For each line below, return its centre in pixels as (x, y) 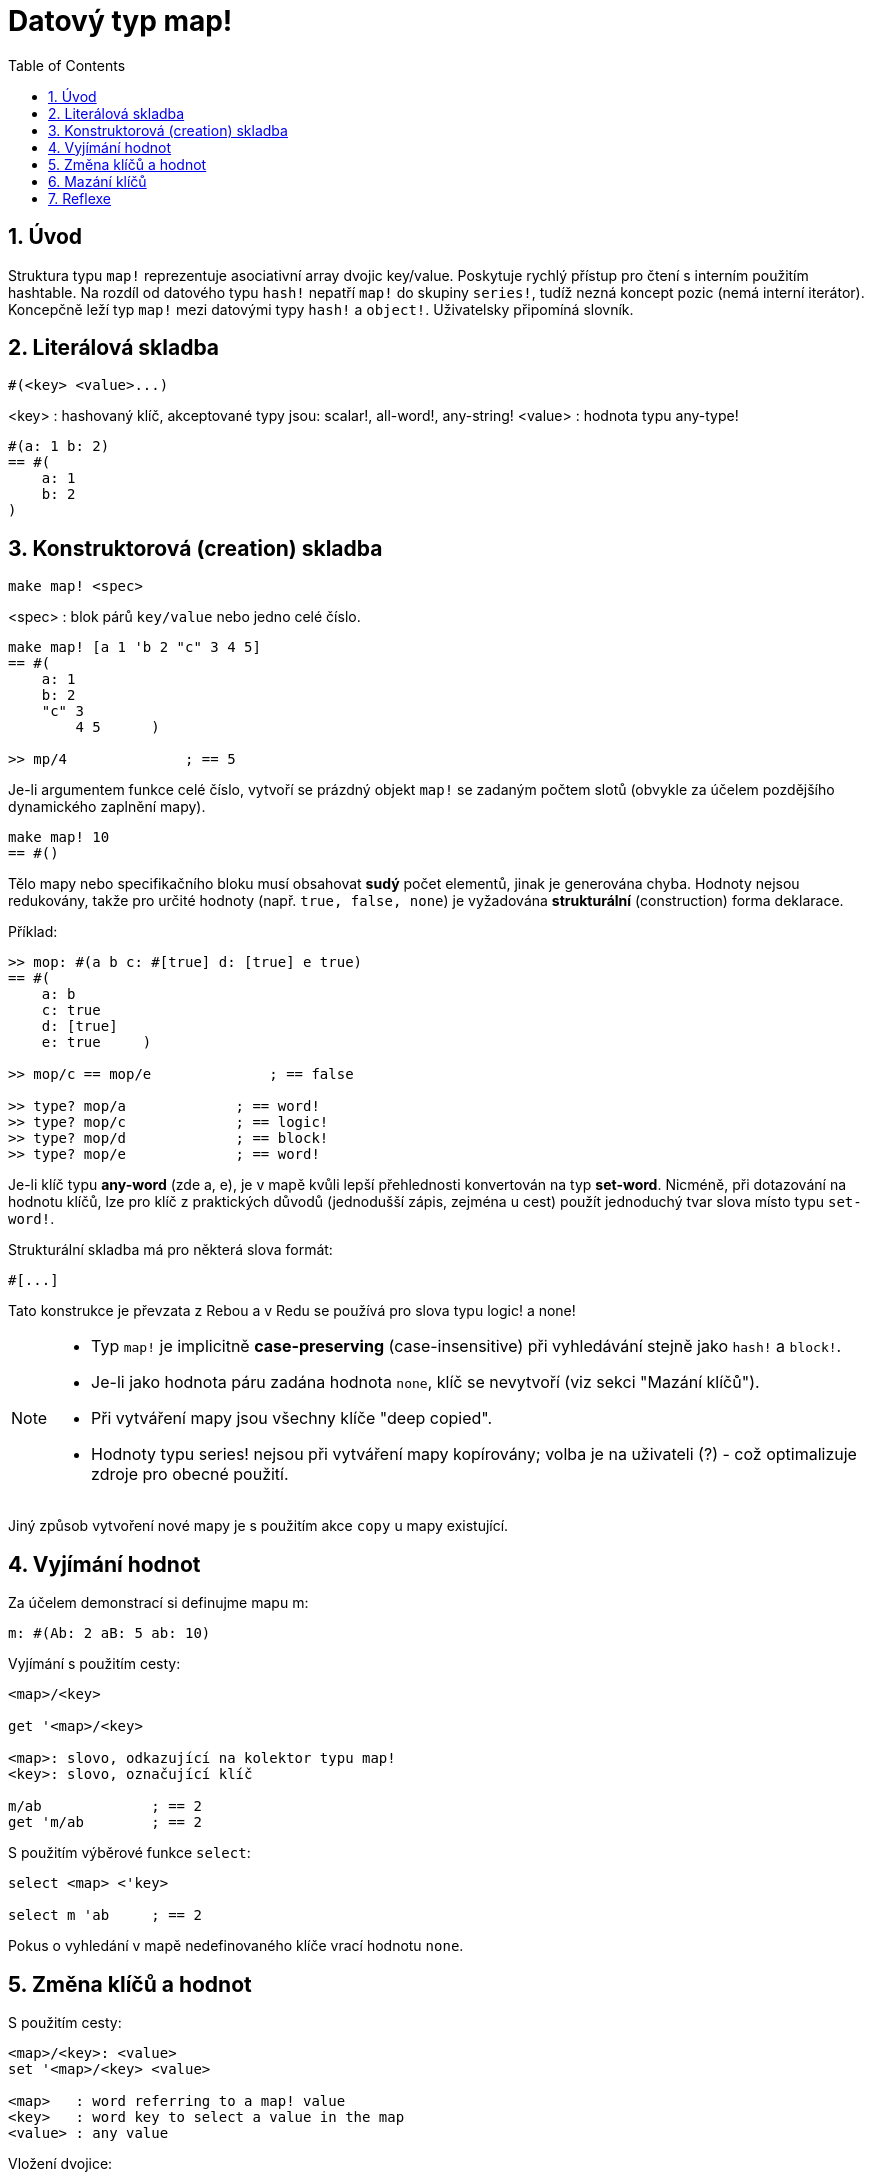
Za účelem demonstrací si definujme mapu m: (158, 1603)
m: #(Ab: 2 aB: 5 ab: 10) (109, 1633)
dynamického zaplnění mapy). (107, 807)
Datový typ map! (120, 21)
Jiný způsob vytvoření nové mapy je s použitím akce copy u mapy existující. (258, 1526)
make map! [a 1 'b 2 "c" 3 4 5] (134, 647)
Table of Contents (67, 65)
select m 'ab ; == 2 (105, 1915)
